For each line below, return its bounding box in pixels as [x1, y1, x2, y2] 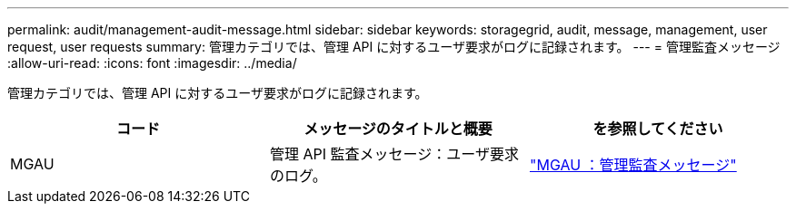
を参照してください [592, 120, 723, 138]
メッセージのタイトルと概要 [303, 120, 493, 138]
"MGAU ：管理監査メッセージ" [529, 156, 737, 174]
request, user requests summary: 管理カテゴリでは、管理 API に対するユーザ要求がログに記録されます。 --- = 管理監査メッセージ [7, 39, 781, 54]
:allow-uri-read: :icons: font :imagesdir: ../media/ [7, 55, 297, 71]
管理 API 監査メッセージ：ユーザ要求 [269, 145, 519, 163]
